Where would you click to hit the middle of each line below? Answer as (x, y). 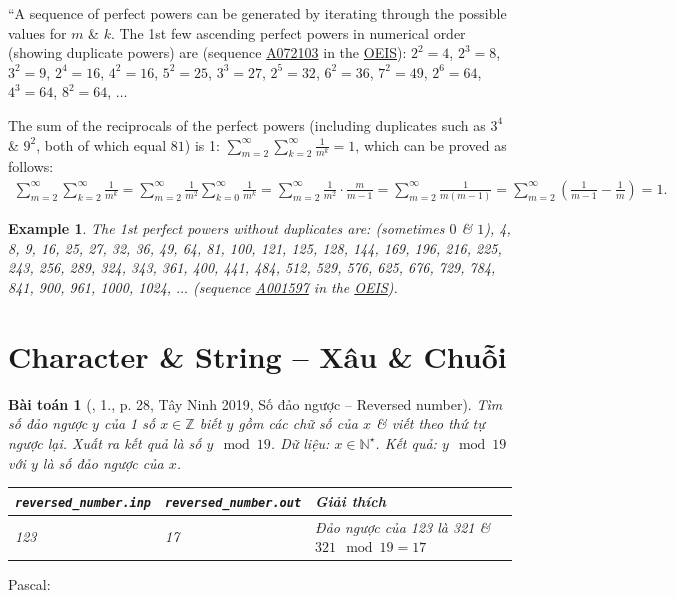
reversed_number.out (233, 502)
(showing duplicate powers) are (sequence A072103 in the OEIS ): (207, 52)
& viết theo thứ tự (430, 423)
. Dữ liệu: (300, 442)
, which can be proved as (431, 144)
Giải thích (351, 500)
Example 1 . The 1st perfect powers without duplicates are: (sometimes (226, 228)
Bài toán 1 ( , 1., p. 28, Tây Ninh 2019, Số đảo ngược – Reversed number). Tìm (255, 403)
